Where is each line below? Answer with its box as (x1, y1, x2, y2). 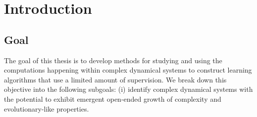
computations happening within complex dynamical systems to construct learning (4, 65, 252, 75)
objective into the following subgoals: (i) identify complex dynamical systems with (4, 84, 253, 94)
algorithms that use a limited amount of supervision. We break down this (4, 74, 227, 84)
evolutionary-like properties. (4, 103, 89, 114)
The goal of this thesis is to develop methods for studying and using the (4, 55, 222, 65)
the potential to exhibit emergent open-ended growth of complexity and (4, 93, 221, 104)
